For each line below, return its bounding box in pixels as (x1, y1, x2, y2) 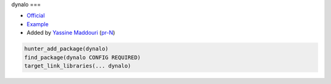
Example (26, 20, 49, 27)
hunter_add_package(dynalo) (24, 46, 108, 52)
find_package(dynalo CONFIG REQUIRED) (24, 54, 141, 61)
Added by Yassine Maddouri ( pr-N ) (26, 29, 116, 37)
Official (26, 12, 45, 19)
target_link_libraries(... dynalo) (24, 62, 131, 69)
